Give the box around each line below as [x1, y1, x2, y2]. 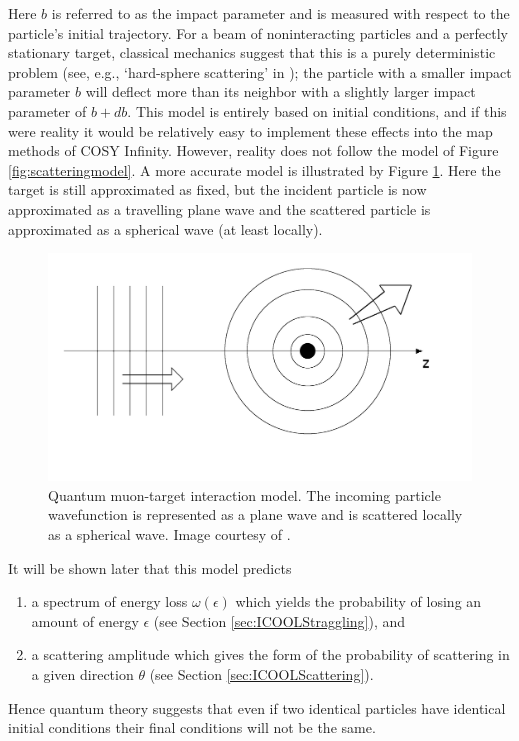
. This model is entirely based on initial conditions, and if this [127, 100, 507, 121]
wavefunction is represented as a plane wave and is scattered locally [48, 504, 463, 525]
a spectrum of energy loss [31, 591, 188, 612]
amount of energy [31, 610, 139, 631]
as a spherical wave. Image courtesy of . [48, 524, 291, 545]
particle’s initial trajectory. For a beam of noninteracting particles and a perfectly [8, 22, 509, 43]
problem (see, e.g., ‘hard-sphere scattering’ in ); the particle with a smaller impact [8, 61, 512, 82]
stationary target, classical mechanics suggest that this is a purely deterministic [8, 42, 496, 63]
